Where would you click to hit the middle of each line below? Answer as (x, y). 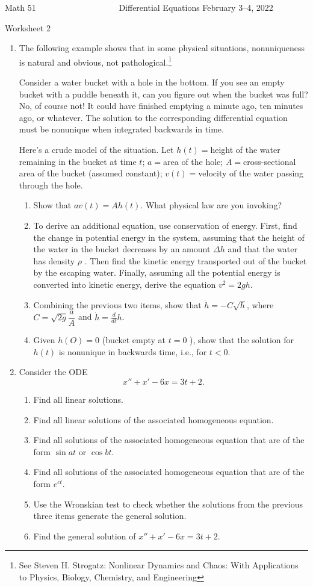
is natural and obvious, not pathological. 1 (95, 61)
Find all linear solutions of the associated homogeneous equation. (153, 419)
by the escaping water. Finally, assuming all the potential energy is (157, 272)
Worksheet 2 (28, 27)
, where (260, 304)
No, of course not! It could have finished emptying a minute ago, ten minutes (161, 106)
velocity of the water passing (251, 173)
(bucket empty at (134, 340)
